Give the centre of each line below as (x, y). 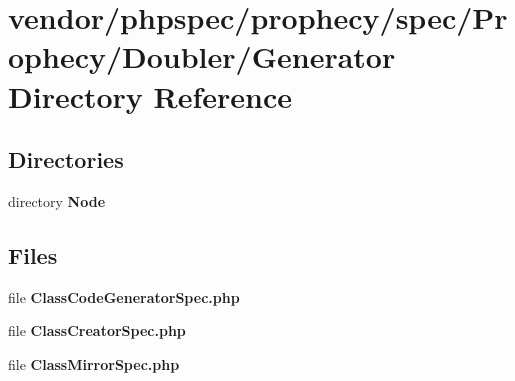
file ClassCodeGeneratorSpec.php (124, 296)
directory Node (57, 200)
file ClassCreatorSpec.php (97, 330)
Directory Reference (150, 95)
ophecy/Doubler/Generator (202, 56)
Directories (66, 159)
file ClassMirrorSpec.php (94, 363)
